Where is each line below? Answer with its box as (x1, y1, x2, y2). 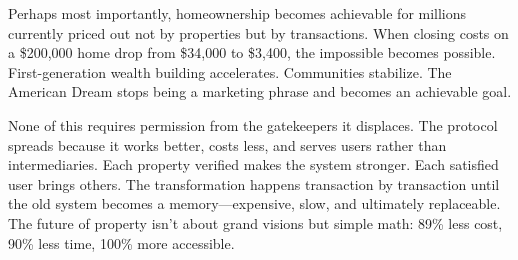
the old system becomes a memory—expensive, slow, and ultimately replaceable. (8, 193, 501, 214)
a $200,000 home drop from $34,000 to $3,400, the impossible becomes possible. (8, 42, 496, 63)
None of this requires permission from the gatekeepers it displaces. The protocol (8, 114, 498, 135)
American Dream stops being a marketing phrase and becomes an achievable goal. (8, 81, 512, 102)
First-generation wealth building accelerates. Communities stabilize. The (8, 61, 452, 82)
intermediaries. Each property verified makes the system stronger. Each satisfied (8, 154, 499, 175)
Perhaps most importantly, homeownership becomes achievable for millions (8, 3, 467, 23)
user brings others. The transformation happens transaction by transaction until (8, 173, 500, 194)
